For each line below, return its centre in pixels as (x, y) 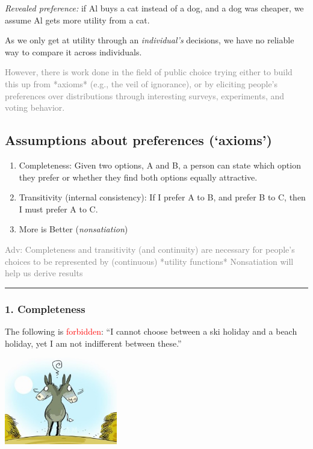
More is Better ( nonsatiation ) (73, 229)
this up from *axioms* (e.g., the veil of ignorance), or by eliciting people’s (141, 83)
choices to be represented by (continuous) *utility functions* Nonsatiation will (149, 261)
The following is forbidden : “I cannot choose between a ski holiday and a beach (151, 331)
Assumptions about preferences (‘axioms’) (138, 140)
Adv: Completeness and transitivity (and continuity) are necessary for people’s (150, 249)
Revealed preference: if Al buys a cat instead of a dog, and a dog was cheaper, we (154, 8)
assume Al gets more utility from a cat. (77, 20)
